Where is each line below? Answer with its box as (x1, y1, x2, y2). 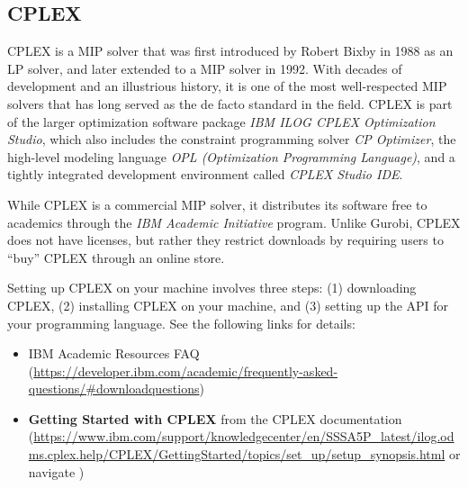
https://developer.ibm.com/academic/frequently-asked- (33, 361, 338, 380)
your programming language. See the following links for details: (7, 313, 355, 332)
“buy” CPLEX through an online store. (7, 248, 225, 267)
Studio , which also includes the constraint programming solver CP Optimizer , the (7, 130, 456, 149)
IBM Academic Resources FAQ (28, 344, 200, 363)
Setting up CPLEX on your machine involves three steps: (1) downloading (7, 278, 417, 297)
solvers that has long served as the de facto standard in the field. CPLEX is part (7, 94, 453, 113)
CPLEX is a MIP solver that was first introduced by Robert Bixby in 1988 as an (7, 41, 454, 60)
